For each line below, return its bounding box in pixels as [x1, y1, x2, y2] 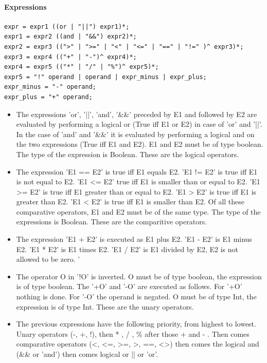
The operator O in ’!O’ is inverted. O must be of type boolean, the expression [16, 271, 262, 281]
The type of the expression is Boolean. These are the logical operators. [16, 148, 239, 159]
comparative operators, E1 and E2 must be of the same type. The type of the [16, 206, 261, 217]
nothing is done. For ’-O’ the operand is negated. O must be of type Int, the [16, 291, 257, 302]
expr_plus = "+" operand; [4, 93, 93, 101]
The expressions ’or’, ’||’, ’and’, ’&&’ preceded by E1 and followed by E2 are [16, 108, 257, 119]
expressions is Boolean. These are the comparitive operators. [16, 216, 207, 227]
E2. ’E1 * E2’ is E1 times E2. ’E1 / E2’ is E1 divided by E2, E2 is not [16, 243, 239, 254]
